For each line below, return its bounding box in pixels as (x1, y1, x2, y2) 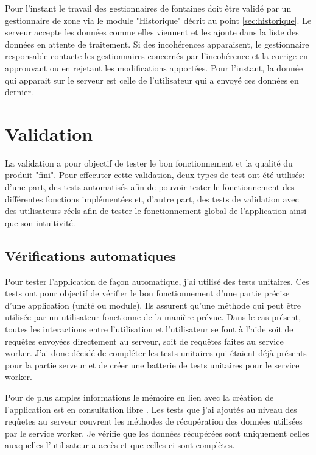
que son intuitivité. (5, 216, 75, 229)
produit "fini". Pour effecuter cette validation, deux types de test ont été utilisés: (5, 168, 305, 181)
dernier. (5, 85, 33, 98)
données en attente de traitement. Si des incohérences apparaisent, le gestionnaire (5, 37, 309, 50)
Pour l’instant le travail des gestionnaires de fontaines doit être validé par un (5, 2, 292, 14)
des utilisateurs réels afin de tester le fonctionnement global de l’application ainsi (5, 204, 307, 217)
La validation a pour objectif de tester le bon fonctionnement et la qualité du (5, 156, 293, 169)
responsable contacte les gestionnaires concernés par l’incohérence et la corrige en (5, 49, 308, 62)
